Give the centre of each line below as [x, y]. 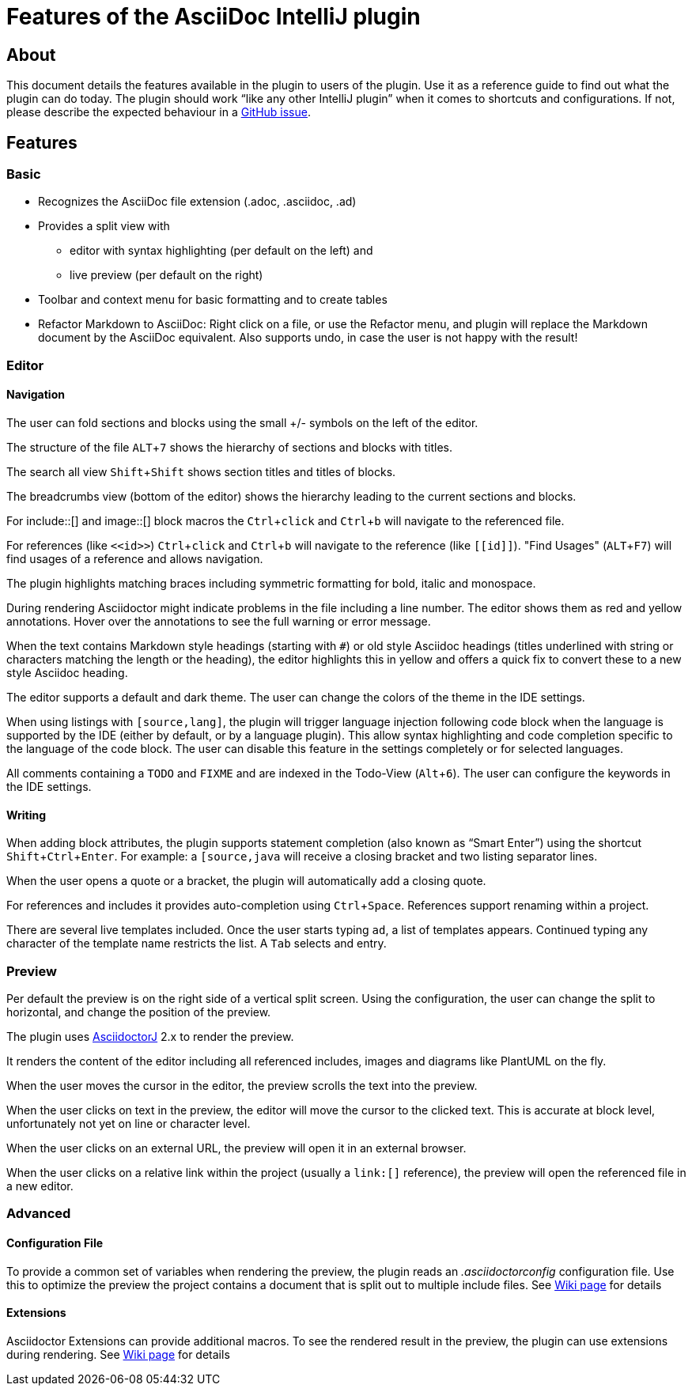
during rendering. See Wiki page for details [118, 1354]
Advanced [39, 1214]
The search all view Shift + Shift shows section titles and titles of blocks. [201, 471]
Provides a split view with [104, 226]
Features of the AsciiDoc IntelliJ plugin [214, 17]
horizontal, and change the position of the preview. [139, 1012]
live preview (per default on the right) [166, 275]
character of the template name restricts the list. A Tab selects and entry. [197, 944]
